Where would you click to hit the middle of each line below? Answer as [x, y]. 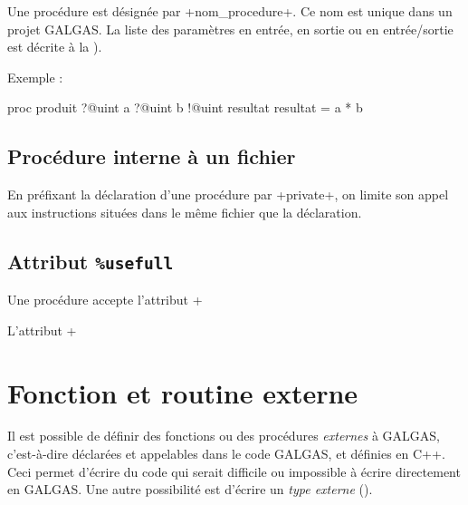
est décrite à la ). [55, 47]
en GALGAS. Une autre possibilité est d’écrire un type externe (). [190, 489]
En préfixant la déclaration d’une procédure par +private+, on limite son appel [228, 194]
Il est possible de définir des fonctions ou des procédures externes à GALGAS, [224, 436]
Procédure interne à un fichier [152, 156]
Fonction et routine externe [183, 392]
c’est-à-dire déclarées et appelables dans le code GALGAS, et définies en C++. [226, 454]
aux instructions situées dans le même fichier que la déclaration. [185, 212]
